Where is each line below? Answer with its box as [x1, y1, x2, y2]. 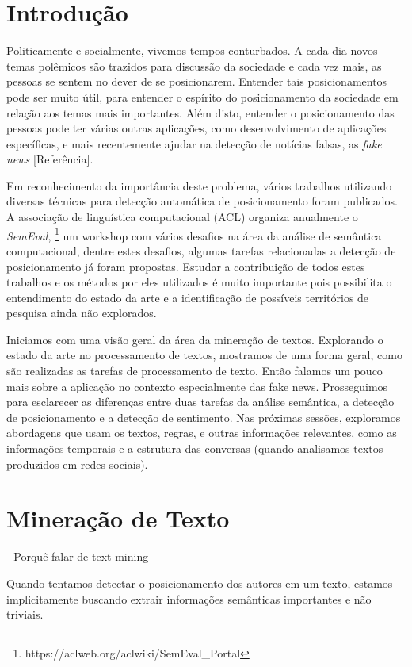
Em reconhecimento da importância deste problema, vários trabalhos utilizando [6, 177, 392, 194]
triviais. [6, 606, 44, 623]
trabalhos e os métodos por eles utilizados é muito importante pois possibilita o [6, 274, 392, 290]
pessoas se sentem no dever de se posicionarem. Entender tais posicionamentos [6, 73, 387, 90]
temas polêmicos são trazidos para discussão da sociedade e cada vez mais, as [6, 57, 382, 74]
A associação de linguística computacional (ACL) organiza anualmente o [6, 209, 358, 225]
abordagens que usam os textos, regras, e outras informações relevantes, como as [6, 424, 397, 441]
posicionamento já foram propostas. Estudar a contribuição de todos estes [6, 258, 365, 274]
